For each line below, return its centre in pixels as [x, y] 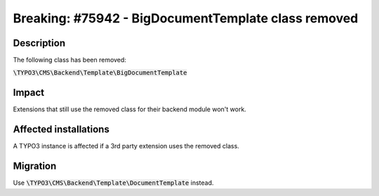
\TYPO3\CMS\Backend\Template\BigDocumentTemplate [100, 73]
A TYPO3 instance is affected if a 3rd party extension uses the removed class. [126, 146]
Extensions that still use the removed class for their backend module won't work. [130, 109]
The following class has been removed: [69, 60]
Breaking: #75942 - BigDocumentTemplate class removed [186, 18]
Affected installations [61, 129]
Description [39, 43]
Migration [35, 166]
